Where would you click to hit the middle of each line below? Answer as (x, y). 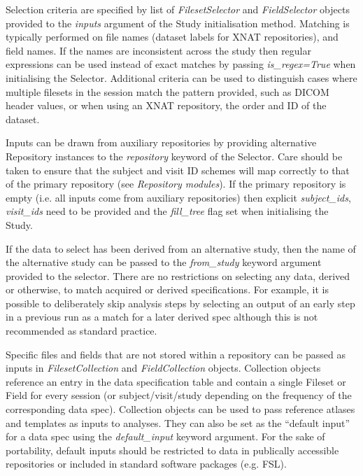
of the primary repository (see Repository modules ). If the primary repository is (176, 184)
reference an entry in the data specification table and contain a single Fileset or (176, 381)
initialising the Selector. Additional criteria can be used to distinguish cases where (181, 77)
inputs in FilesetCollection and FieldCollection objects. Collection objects (163, 368)
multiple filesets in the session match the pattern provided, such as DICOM (168, 91)
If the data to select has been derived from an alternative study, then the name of (181, 248)
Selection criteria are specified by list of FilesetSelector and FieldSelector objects (178, 9)
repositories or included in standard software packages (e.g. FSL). (146, 464)
